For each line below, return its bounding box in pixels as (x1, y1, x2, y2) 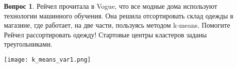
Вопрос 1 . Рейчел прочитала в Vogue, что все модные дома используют (4, 1, 218, 11)
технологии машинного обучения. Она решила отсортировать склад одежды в (4, 10, 234, 20)
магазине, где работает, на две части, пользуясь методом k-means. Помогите (4, 20, 230, 30)
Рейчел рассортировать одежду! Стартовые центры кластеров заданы (4, 29, 207, 39)
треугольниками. (4, 39, 52, 49)
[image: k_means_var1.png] (4, 56, 91, 63)
